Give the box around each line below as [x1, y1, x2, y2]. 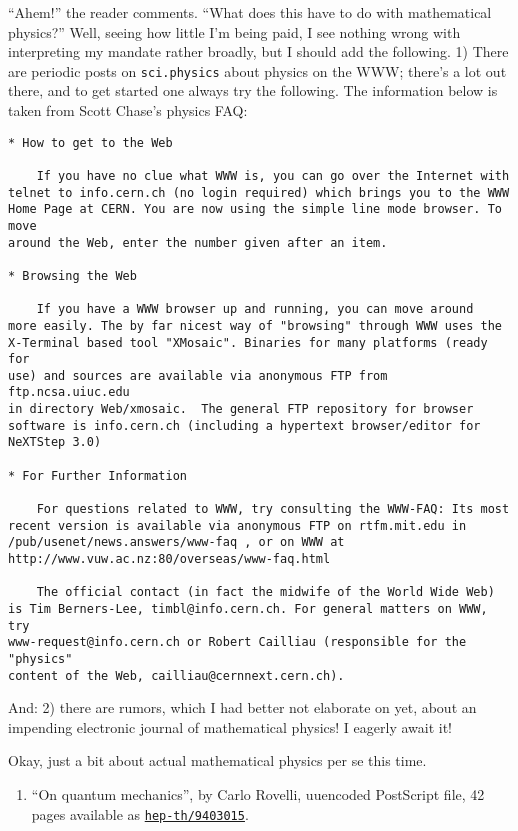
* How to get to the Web [8, 135, 173, 150]
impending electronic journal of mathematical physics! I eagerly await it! [8, 716, 452, 737]
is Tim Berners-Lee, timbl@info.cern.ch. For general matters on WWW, [8, 602, 488, 616]
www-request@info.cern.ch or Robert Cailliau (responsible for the [8, 635, 467, 650]
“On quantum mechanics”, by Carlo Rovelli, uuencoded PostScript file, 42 [31, 784, 485, 805]
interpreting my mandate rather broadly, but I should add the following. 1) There [8, 41, 509, 62]
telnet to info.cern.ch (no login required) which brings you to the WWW [8, 185, 510, 200]
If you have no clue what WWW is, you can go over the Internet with [36, 168, 510, 183]
